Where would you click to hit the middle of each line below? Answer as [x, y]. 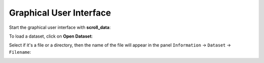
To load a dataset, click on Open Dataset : [51, 36]
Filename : [20, 52]
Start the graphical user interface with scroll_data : [60, 27]
